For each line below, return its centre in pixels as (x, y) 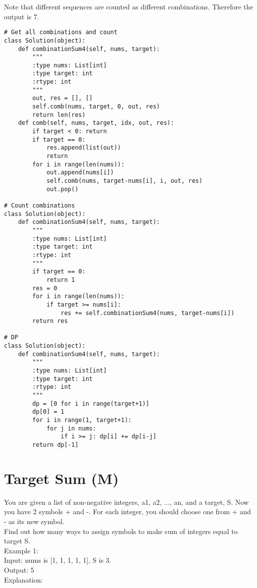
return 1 (61, 280)
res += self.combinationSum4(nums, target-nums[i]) (148, 313)
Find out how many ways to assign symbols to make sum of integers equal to (121, 531)
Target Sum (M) (61, 478)
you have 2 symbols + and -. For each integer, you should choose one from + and (128, 511)
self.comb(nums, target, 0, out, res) (96, 107)
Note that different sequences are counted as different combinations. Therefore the (129, 6)
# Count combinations (40, 205)
